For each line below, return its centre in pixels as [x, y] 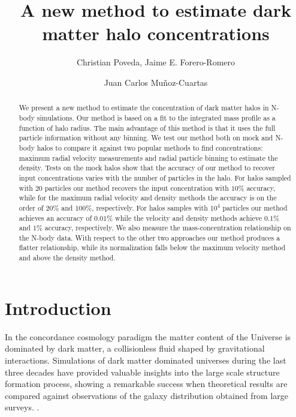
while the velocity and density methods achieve [188, 217]
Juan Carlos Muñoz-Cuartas [156, 82]
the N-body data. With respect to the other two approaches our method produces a [149, 237]
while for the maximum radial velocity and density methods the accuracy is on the [148, 198]
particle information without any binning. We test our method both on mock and [146, 138]
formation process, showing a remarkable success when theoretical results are [146, 384]
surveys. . [22, 407]
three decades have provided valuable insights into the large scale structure [142, 372]
